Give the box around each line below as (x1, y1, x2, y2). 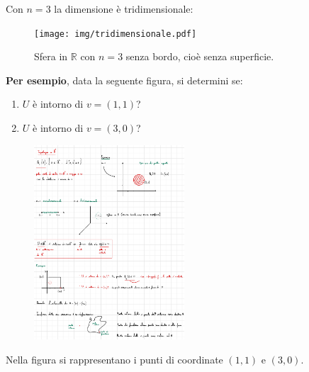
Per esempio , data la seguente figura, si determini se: (6, 72, 243, 87)
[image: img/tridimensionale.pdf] (34, 28, 197, 39)
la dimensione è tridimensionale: (54, 1, 193, 16)
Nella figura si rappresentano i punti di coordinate (6, 351, 223, 366)
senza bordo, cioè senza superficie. (125, 49, 274, 64)
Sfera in (34, 49, 68, 64)
